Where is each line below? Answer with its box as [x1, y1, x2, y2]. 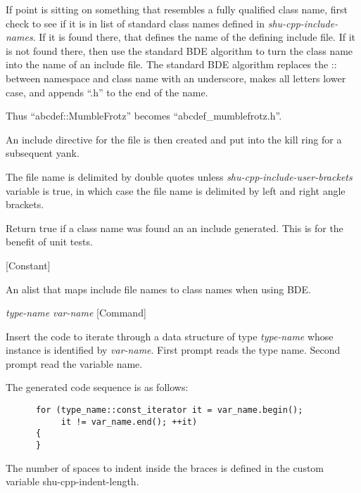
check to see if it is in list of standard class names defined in [6, 15, 265, 30]
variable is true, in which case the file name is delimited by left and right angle [6, 183, 346, 198]
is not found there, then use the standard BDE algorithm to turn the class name [6, 43, 353, 58]
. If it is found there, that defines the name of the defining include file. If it [32, 30, 355, 44]
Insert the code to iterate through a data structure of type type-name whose [6, 328, 334, 343]
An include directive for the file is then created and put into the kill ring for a [6, 132, 342, 146]
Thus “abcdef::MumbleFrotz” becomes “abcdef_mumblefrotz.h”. [6, 108, 282, 123]
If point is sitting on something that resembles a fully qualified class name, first [6, 2, 348, 16]
